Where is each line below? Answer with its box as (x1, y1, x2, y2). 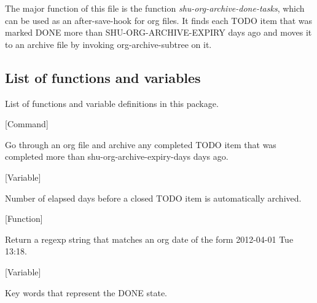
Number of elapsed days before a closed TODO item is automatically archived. (5, 191, 302, 204)
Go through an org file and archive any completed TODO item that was (5, 138, 276, 151)
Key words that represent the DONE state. (5, 286, 167, 299)
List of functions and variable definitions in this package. (5, 96, 219, 109)
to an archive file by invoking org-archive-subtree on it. (5, 37, 212, 50)
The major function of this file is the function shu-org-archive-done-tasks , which (5, 2, 305, 14)
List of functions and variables (5, 68, 201, 87)
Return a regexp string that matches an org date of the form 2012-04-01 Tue (5, 232, 294, 245)
